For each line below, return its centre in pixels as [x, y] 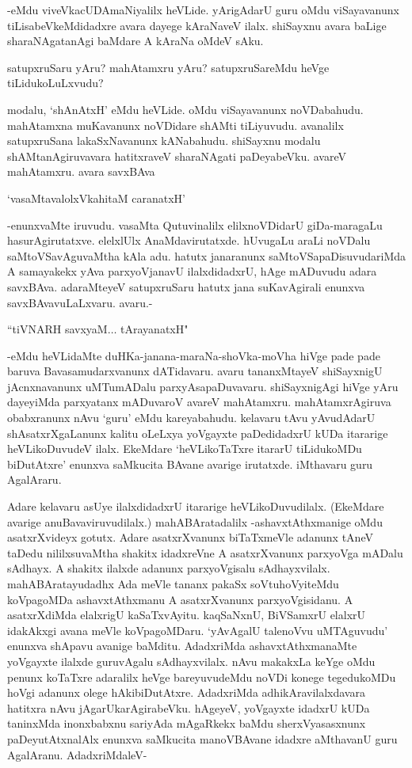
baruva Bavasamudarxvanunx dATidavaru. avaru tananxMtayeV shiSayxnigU [195, 371]
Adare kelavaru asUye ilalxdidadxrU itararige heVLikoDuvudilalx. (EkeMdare [196, 506]
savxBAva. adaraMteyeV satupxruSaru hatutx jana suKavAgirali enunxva [186, 286]
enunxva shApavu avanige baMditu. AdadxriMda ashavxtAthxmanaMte [182, 646]
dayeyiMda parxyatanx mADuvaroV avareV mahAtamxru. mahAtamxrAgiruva [199, 402]
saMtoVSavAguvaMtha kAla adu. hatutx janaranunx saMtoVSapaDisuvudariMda [207, 255]
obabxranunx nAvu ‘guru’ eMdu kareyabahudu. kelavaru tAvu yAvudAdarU [191, 418]
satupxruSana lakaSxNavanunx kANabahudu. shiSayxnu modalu [164, 141]
